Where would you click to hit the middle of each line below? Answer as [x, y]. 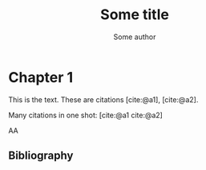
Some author [135, 37]
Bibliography [41, 156]
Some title [135, 15]
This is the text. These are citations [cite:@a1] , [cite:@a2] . [103, 99]
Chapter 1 [41, 77]
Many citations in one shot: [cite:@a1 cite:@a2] [85, 115]
